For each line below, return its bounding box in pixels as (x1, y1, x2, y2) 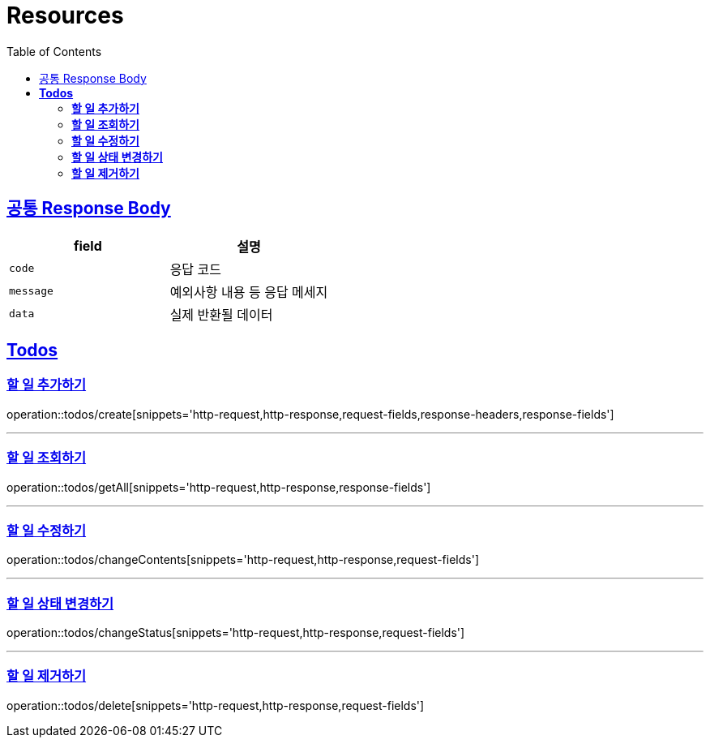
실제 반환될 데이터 (169, 306, 273, 323)
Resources (6, 2, 124, 29)
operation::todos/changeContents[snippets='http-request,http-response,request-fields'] (6, 553, 479, 567)
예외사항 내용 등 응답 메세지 (169, 283, 328, 300)
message (9, 285, 53, 298)
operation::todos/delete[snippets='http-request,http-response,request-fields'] (6, 698, 425, 712)
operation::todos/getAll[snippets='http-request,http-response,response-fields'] (6, 480, 431, 494)
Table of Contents (6, 44, 102, 58)
